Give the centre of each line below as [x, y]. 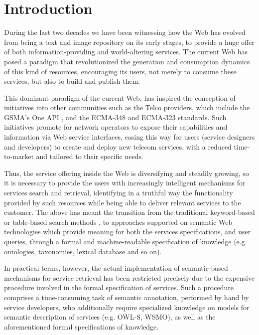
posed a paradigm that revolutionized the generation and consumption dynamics [127, 61]
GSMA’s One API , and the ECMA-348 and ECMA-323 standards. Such [115, 117]
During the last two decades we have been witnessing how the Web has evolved [125, 32]
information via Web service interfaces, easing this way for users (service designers [129, 137]
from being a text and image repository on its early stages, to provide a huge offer [129, 42]
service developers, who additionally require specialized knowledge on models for [127, 307]
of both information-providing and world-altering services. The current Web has [126, 52]
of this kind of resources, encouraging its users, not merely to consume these [120, 71]
